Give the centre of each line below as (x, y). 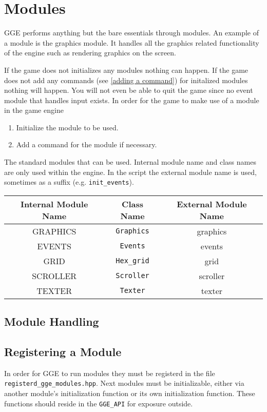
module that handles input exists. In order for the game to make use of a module (132, 100)
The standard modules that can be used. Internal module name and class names (130, 162)
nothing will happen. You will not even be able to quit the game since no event (129, 90)
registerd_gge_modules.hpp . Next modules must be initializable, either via (124, 383)
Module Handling (52, 321)
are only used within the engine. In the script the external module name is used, (130, 172)
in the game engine (34, 110)
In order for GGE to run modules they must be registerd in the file (110, 373)
